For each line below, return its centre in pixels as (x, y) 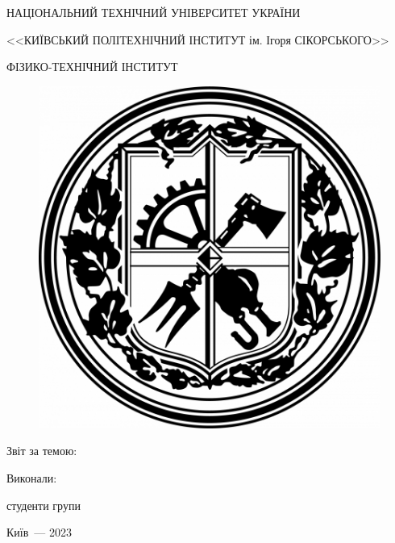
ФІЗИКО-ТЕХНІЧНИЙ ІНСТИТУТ (92, 67)
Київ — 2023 (39, 532)
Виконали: (32, 477)
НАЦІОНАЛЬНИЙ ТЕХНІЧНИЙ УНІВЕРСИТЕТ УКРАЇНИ (154, 12)
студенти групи (44, 505)
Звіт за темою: (42, 451)
